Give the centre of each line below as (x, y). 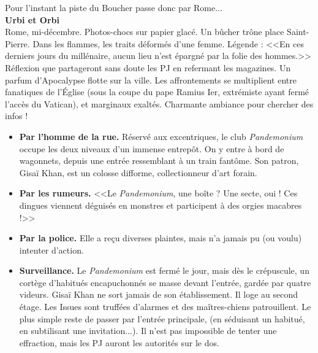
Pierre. (17, 43)
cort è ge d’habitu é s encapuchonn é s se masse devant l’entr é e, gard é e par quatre (165, 282)
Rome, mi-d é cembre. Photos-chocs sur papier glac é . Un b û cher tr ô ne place (145, 32)
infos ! (17, 116)
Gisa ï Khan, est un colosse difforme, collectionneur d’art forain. (138, 172)
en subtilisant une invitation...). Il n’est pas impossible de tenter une (148, 331)
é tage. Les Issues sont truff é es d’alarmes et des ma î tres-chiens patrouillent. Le (165, 307)
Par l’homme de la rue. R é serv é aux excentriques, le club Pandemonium (161, 136)
